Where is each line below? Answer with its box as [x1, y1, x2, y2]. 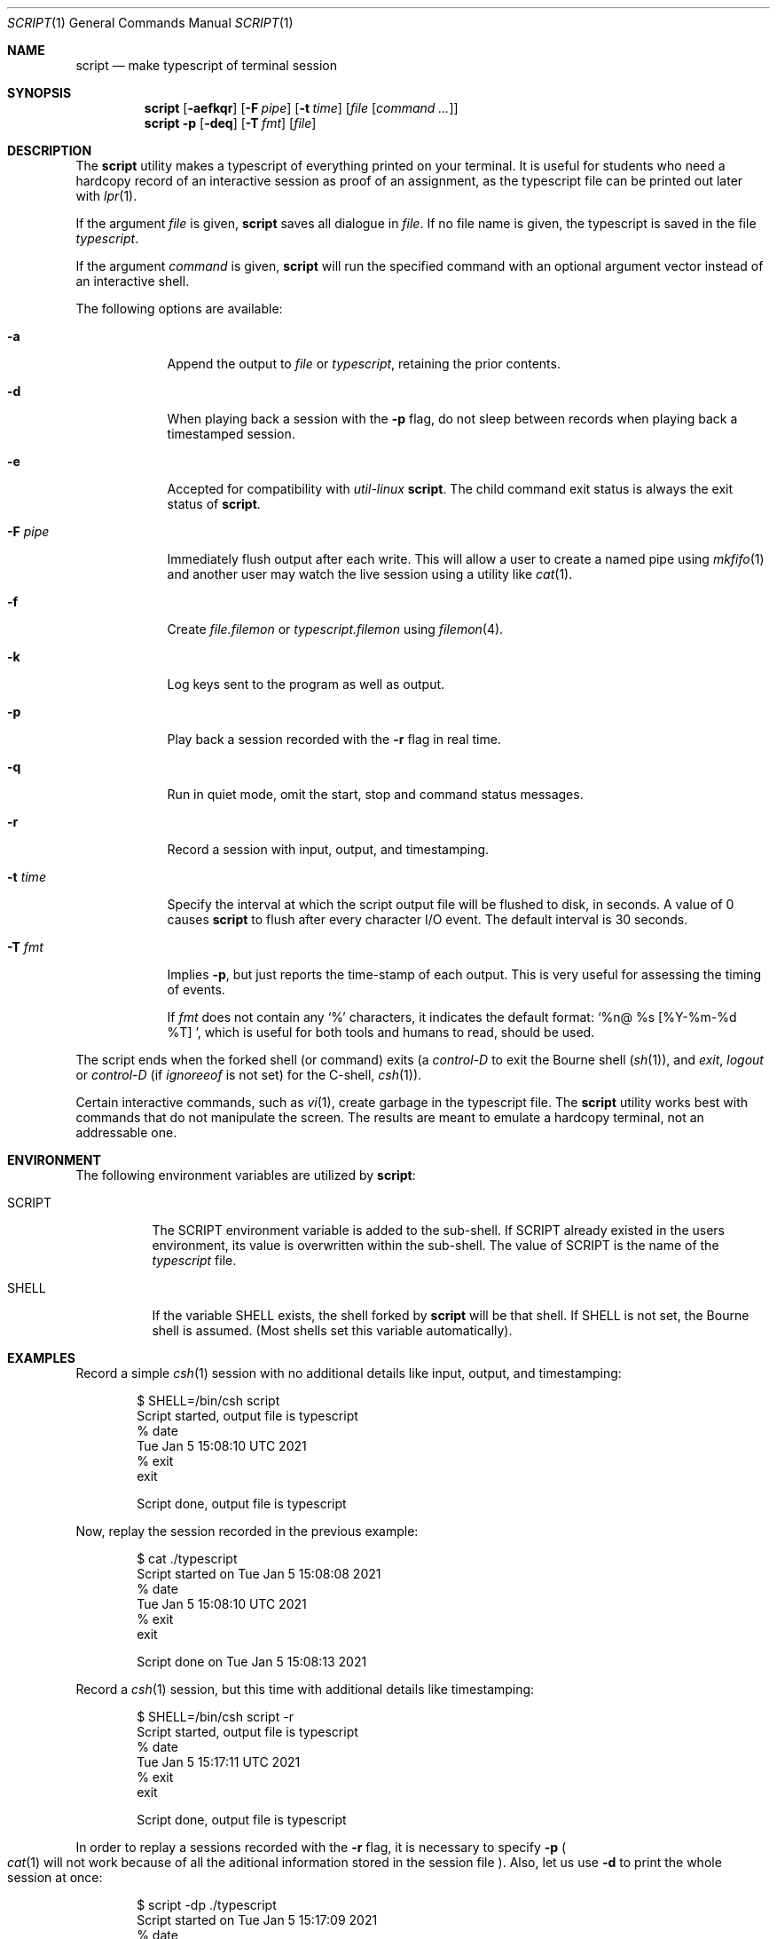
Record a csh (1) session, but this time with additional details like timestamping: [75, 1682, 535, 1697]
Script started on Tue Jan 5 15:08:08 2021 [137, 1566, 381, 1581]
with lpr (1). [75, 188, 137, 203]
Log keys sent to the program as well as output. [167, 677, 445, 692]
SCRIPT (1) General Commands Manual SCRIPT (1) [7, 15, 294, 30]
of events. [167, 982, 225, 997]
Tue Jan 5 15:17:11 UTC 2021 [137, 1754, 301, 1769]
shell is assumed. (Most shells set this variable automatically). [152, 1323, 513, 1338]
